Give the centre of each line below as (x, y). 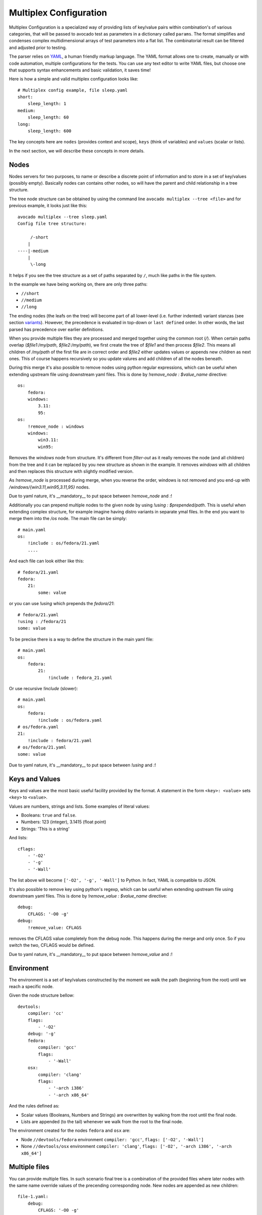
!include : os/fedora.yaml (70, 720)
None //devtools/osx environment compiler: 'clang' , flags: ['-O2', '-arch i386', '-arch (127, 1146)
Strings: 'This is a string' (45, 829)
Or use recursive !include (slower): (43, 689)
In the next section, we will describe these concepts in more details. (77, 151)
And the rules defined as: (34, 1106)
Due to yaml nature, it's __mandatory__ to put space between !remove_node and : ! (90, 496)
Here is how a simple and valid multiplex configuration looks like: (74, 79)
